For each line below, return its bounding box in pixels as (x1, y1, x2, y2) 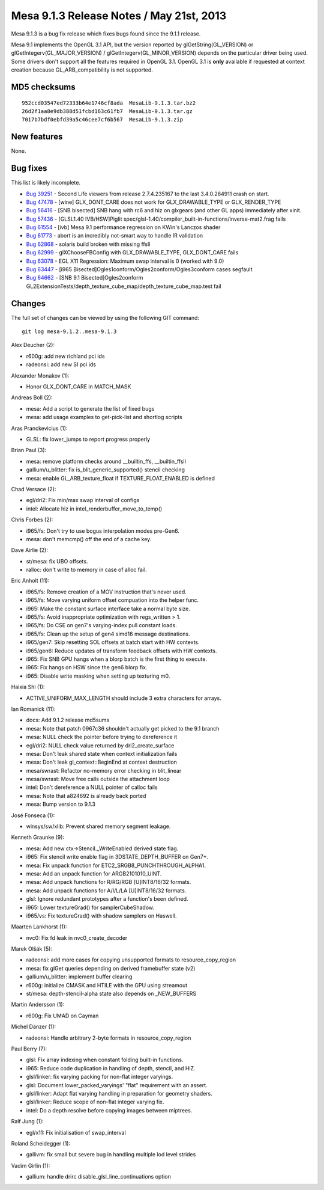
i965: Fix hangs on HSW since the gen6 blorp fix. (26, 664, 148, 671)
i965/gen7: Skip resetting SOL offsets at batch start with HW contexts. (26, 639, 200, 646)
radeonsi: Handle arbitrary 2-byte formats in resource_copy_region (26, 1034, 191, 1041)
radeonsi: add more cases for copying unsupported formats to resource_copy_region (26, 956, 236, 963)
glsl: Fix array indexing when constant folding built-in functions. (26, 1056, 184, 1064)
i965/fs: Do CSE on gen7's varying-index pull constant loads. (26, 622, 177, 629)
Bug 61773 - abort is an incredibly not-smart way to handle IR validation (26, 232, 203, 239)
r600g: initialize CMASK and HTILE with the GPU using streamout (26, 981, 188, 989)
